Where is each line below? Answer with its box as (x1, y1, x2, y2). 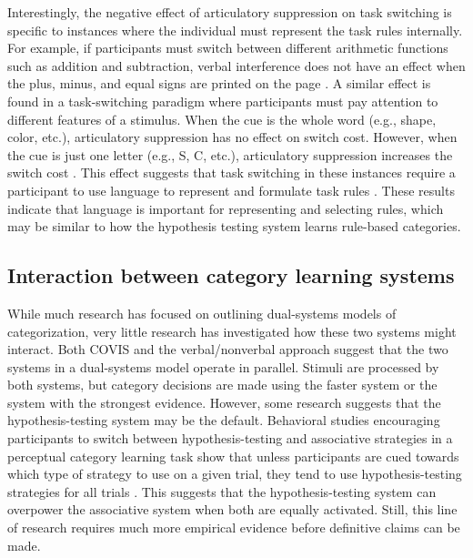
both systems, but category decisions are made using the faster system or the (7, 375, 438, 394)
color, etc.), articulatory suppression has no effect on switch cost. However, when (7, 127, 458, 147)
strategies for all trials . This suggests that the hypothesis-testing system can (7, 482, 437, 501)
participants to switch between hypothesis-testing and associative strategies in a (7, 429, 453, 448)
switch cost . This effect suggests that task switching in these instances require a (7, 163, 456, 182)
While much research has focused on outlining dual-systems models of (7, 303, 397, 322)
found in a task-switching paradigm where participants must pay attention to (7, 91, 438, 110)
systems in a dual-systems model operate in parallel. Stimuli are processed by (7, 357, 439, 376)
